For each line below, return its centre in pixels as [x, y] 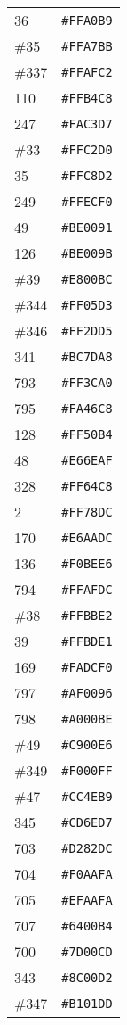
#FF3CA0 [87, 382]
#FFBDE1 [87, 641]
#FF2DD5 [87, 331]
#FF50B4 [87, 434]
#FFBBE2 [87, 615]
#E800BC [87, 279]
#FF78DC [87, 512]
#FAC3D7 [87, 124]
